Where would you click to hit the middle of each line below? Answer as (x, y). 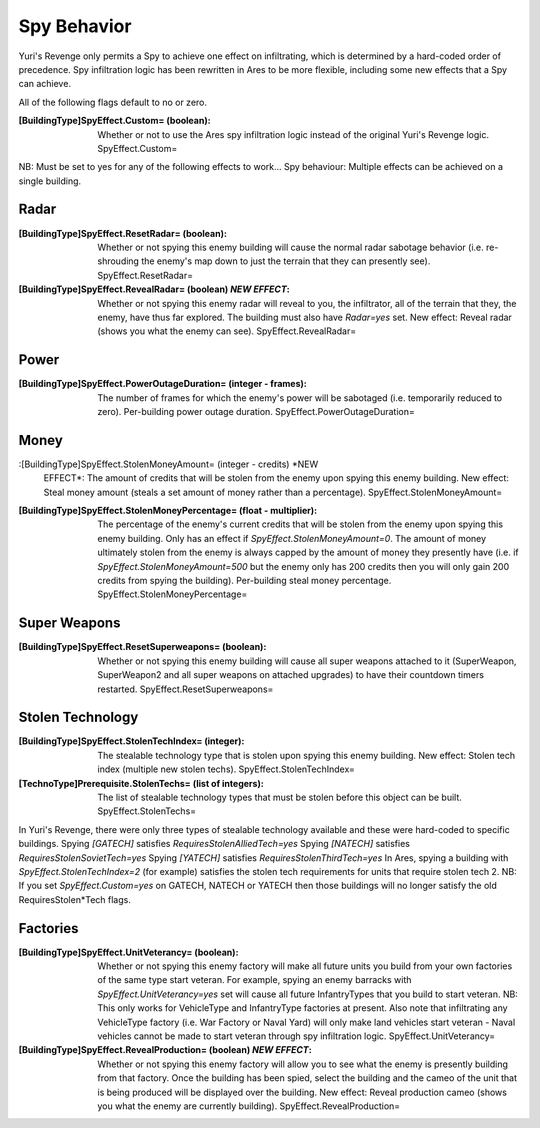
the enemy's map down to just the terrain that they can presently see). (286, 261)
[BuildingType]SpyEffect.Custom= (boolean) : (114, 121)
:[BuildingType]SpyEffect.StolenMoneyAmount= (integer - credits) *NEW (168, 464)
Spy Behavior (75, 26)
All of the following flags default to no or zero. (113, 102)
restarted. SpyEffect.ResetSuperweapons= (185, 689)
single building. (50, 181)
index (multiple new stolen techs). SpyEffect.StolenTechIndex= (226, 769)
